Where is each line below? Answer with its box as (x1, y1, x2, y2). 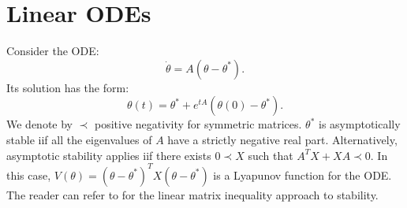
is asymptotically (319, 116, 401, 132)
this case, (6, 166, 51, 183)
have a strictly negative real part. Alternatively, (167, 131, 398, 147)
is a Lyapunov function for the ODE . (213, 166, 392, 183)
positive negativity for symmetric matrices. (94, 116, 302, 132)
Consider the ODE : (6, 43, 99, 59)
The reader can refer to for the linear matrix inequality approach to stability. (6, 186, 379, 202)
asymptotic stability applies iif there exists (6, 147, 211, 163)
